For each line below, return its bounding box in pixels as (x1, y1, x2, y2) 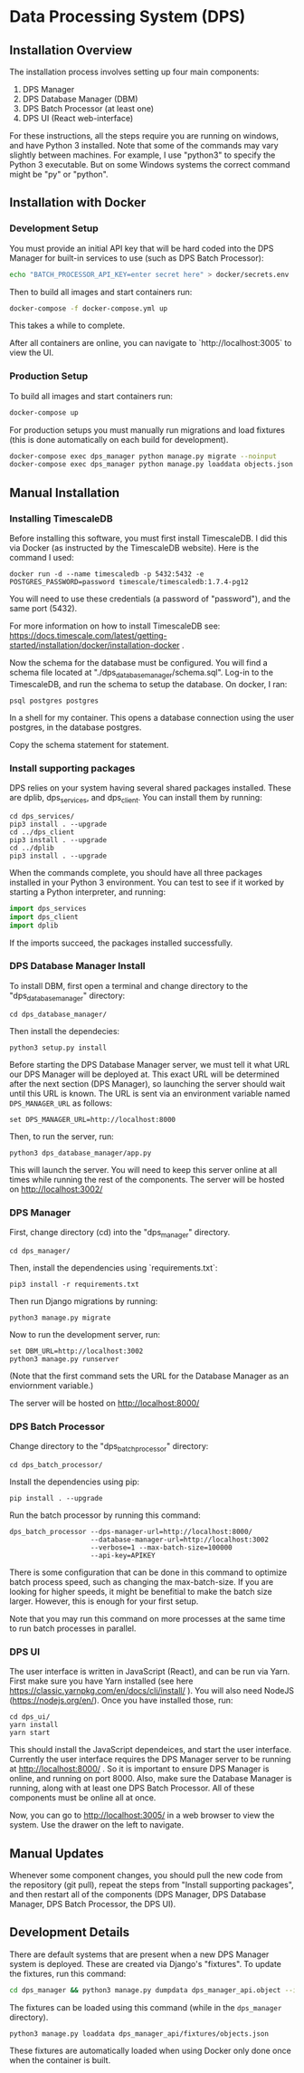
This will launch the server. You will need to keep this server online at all (9, 1164, 278, 1175)
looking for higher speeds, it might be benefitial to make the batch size (9, 1586, 273, 1597)
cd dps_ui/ (9, 1713, 51, 1722)
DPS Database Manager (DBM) (22, 93, 138, 104)
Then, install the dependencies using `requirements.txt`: (9, 1262, 218, 1273)
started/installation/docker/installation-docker (9, 640, 180, 651)
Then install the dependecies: (9, 1025, 120, 1036)
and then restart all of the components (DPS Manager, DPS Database (9, 1888, 267, 1899)
